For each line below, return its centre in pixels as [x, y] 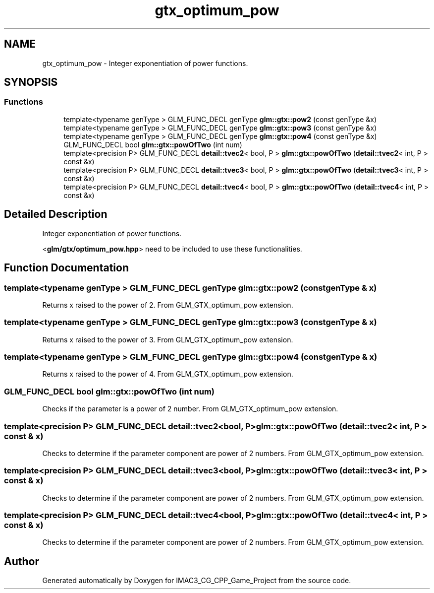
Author [22, 561]
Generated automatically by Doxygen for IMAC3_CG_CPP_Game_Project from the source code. [197, 581]
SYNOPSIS [31, 82]
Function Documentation [66, 268]
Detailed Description [56, 214]
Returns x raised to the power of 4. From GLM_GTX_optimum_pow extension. [168, 374]
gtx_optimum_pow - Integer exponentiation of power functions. [145, 63]
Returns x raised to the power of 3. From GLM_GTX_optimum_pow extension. [168, 339]
